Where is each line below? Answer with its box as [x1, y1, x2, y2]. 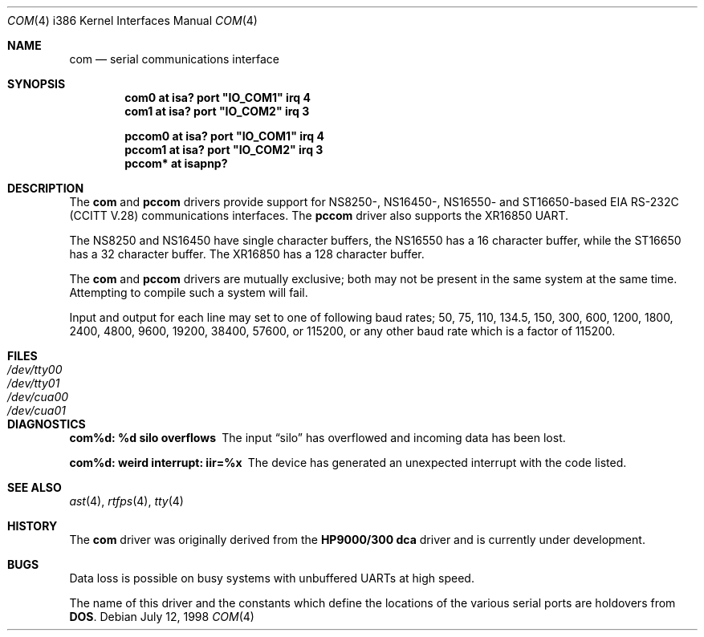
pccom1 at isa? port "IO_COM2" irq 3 [124, 143, 324, 156]
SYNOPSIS [7, 77, 66, 91]
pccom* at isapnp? [124, 156, 228, 170]
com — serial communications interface [69, 52, 280, 66]
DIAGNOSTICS [7, 417, 86, 431]
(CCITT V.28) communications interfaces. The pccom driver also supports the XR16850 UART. [69, 209, 569, 222]
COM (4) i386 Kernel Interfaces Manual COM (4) [7, 14, 258, 27]
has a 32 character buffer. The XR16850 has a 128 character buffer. [69, 247, 425, 261]
